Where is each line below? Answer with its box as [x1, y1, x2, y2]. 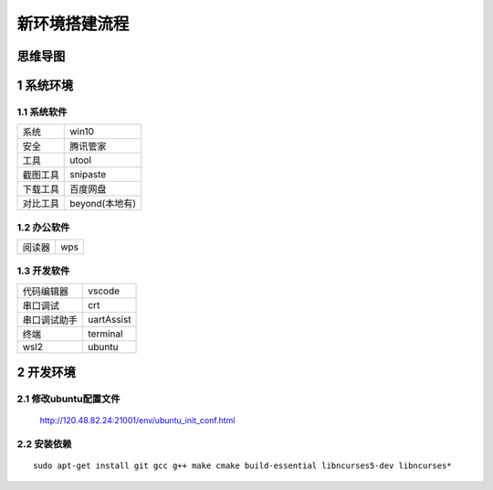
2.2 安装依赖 [16, 438, 72, 451]
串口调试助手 [22, 314, 78, 326]
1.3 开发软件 [16, 265, 70, 278]
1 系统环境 [16, 78, 74, 93]
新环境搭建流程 [16, 14, 130, 34]
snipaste [69, 168, 107, 181]
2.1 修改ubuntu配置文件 [16, 393, 121, 406]
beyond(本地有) [69, 197, 137, 210]
